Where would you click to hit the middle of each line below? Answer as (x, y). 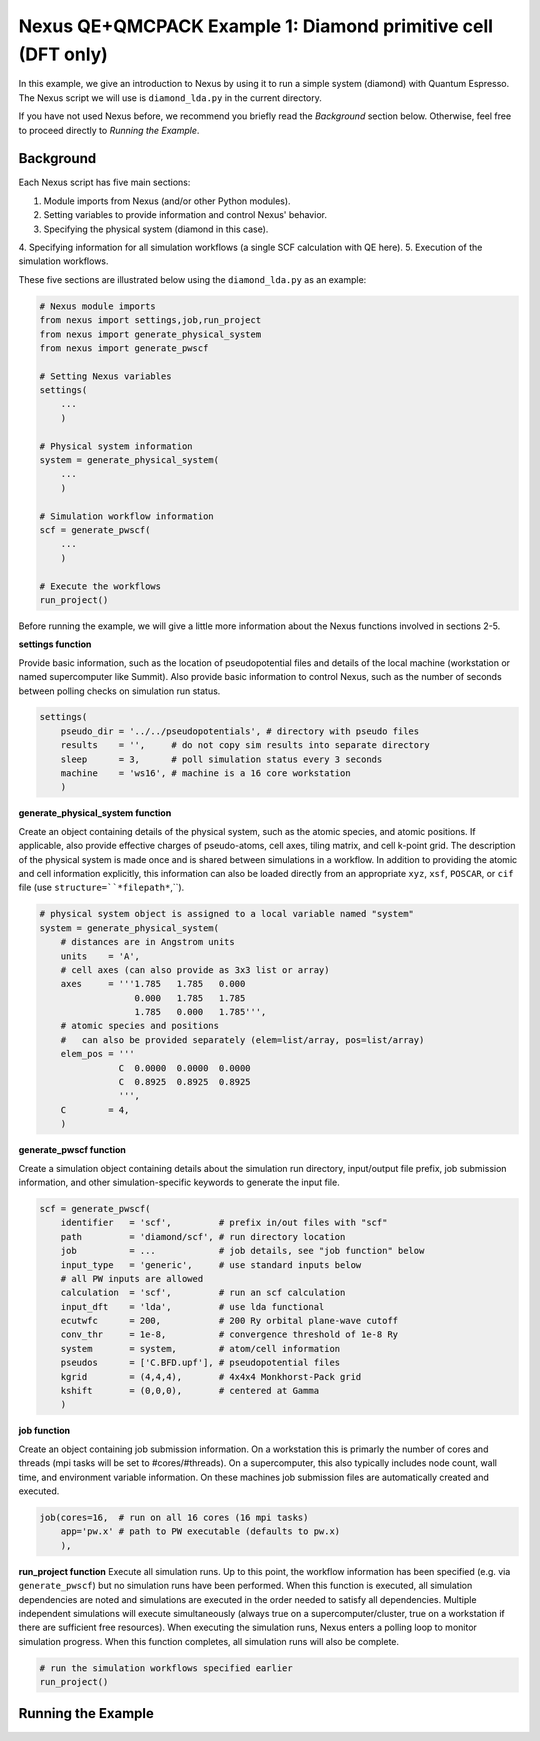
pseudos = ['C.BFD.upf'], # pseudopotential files (200, 1363)
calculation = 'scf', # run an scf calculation (203, 1293)
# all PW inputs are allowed (132, 1278)
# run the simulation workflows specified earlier (166, 1668)
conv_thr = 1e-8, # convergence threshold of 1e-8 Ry (229, 1334)
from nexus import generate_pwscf (124, 348)
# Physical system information (116, 446)
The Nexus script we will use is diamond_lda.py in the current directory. (170, 97)
